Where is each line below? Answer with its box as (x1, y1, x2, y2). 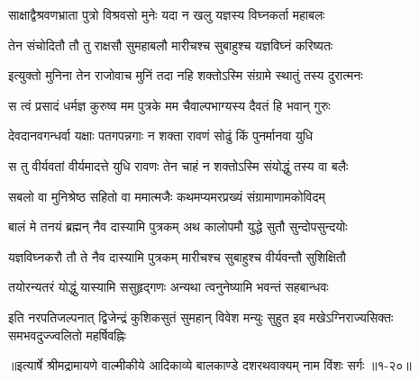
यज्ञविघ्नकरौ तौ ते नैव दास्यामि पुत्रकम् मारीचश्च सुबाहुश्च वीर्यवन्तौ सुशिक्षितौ (8, 247, 346, 266)
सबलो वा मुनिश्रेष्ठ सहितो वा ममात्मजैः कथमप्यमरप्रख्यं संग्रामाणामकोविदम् (8, 186, 325, 205)
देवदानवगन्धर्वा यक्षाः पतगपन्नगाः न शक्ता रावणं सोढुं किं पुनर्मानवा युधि (8, 126, 314, 145)
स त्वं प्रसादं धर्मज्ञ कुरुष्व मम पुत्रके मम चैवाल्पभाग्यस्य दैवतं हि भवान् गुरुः (8, 95, 331, 114)
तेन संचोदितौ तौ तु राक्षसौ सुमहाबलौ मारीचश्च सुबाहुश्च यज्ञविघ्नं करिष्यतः (8, 35, 333, 54)
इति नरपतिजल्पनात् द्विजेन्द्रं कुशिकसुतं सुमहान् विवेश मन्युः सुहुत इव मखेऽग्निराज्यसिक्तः (8, 307, 394, 326)
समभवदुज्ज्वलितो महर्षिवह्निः (8, 325, 126, 344)
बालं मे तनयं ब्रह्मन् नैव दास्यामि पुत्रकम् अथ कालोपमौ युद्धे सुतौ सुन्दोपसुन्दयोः (8, 217, 348, 236)
